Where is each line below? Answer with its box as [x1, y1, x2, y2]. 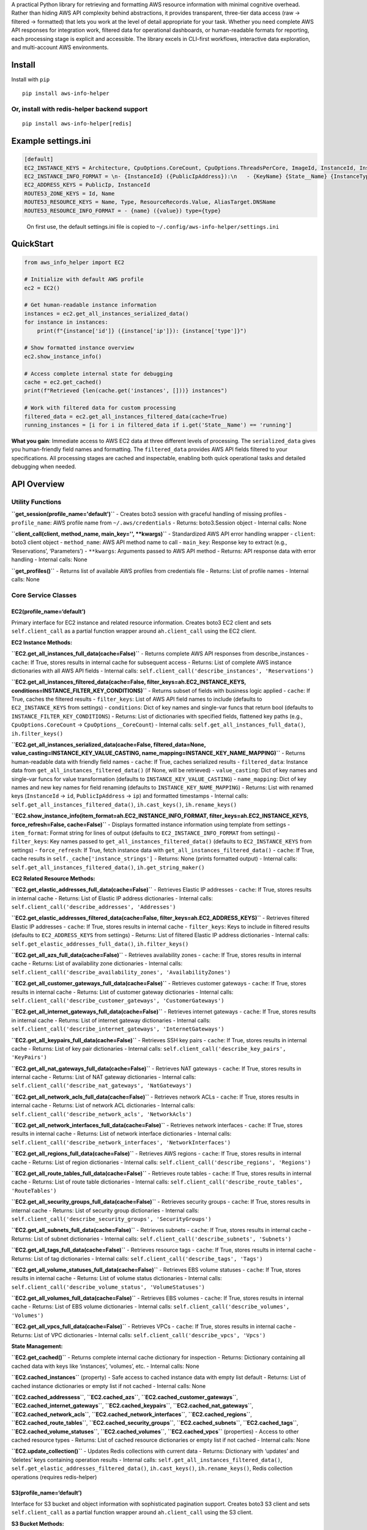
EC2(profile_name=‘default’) [11, 608, 86, 615]
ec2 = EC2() [24, 285, 61, 291]
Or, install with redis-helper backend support [11, 105, 148, 113]
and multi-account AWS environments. [11, 43, 109, 51]
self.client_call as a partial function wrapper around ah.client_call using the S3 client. [11, 1509, 253, 1516]
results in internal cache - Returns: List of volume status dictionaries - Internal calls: [11, 1275, 223, 1282]
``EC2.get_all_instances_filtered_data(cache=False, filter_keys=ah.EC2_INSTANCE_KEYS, [11, 678, 247, 685]
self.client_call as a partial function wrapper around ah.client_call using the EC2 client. [11, 627, 257, 635]
